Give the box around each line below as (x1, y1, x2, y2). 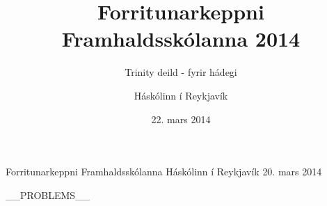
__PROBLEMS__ (6, 187, 90, 202)
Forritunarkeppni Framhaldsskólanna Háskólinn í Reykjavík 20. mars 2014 (6, 164, 322, 179)
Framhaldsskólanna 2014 (61, 24, 301, 53)
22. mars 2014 (151, 111, 211, 126)
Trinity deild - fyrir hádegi (125, 65, 237, 79)
